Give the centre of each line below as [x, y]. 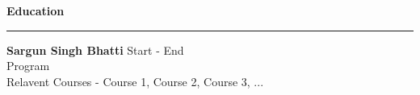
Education [36, 10]
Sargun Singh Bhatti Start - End [95, 50]
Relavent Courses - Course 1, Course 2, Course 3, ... [135, 81]
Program [28, 66]
